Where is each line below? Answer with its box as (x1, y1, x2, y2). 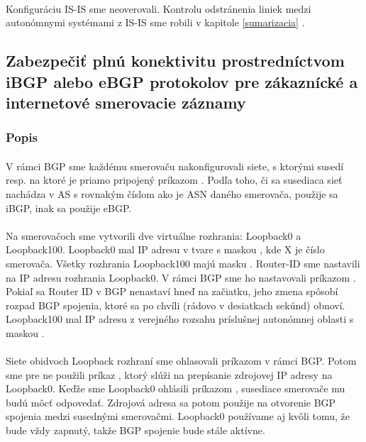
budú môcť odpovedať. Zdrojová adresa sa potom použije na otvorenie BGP (6, 394, 336, 409)
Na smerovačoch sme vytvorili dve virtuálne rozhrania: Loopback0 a (6, 228, 301, 243)
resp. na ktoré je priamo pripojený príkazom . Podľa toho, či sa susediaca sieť (6, 172, 343, 187)
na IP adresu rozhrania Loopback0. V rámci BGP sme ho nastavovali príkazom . (6, 270, 356, 284)
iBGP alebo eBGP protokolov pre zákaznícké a (6, 70, 358, 92)
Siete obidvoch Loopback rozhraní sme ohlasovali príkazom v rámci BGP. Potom (6, 353, 357, 368)
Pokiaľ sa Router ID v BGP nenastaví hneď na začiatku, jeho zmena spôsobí (6, 284, 338, 299)
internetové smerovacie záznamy (6, 91, 246, 113)
